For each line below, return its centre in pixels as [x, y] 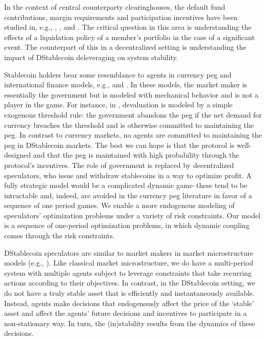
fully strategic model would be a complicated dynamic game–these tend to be [126, 185]
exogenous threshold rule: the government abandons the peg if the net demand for [133, 114]
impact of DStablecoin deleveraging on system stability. [91, 57]
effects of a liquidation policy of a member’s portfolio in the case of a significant [129, 37]
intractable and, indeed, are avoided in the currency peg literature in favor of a [128, 195]
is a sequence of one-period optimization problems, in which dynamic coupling [127, 225]
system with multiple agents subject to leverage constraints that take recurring [128, 272]
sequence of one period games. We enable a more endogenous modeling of [119, 205]
